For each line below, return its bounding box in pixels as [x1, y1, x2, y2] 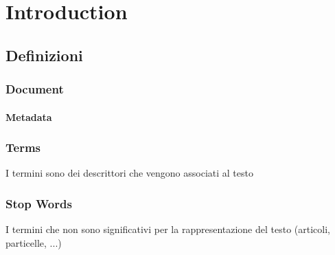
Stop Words [5, 195, 72, 212]
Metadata [5, 109, 52, 124]
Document [5, 80, 64, 98]
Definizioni [5, 44, 83, 65]
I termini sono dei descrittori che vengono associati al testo [5, 166, 253, 180]
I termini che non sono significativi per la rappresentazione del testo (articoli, [5, 222, 331, 236]
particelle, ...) [5, 235, 62, 250]
